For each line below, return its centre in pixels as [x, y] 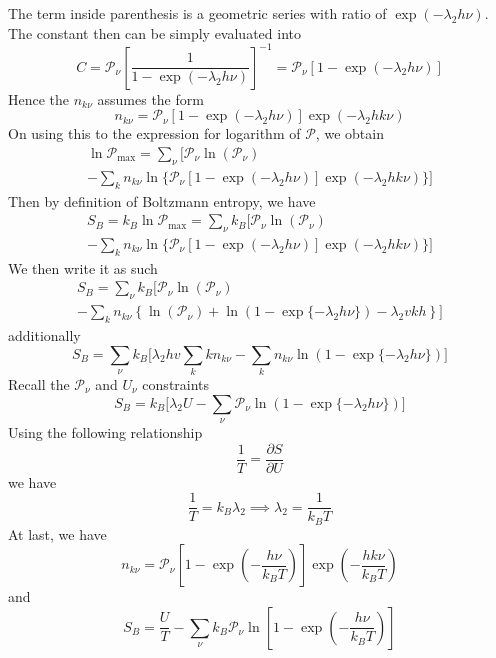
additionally [44, 335]
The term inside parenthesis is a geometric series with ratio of [197, 13]
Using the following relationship [105, 431]
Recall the [39, 383]
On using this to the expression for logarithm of [154, 133]
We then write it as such [83, 267]
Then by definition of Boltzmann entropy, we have [162, 200]
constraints [176, 383]
